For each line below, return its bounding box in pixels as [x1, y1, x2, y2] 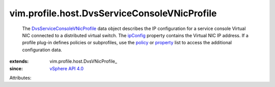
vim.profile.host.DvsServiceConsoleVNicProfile [9, 8, 217, 19]
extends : [9, 59, 29, 65]
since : [9, 65, 23, 71]
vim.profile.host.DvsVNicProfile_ [49, 59, 117, 65]
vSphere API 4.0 [49, 65, 84, 71]
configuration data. [22, 46, 62, 53]
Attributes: [9, 74, 32, 81]
